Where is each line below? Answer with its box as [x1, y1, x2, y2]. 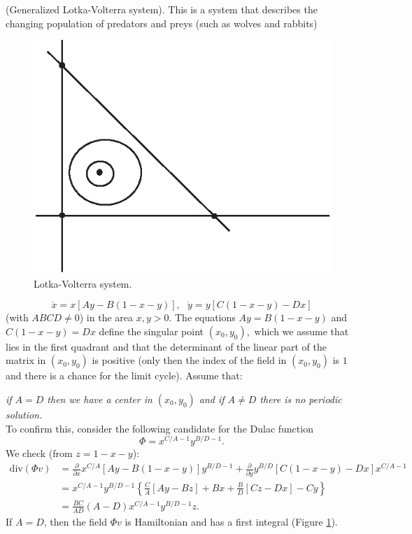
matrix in [6, 353, 46, 367]
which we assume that [254, 323, 349, 338]
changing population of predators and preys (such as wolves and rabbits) [6, 15, 318, 30]
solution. [6, 407, 43, 421]
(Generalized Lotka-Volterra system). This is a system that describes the [6, 2, 318, 16]
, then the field [43, 514, 107, 528]
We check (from [6, 446, 73, 461]
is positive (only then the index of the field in [92, 353, 287, 367]
